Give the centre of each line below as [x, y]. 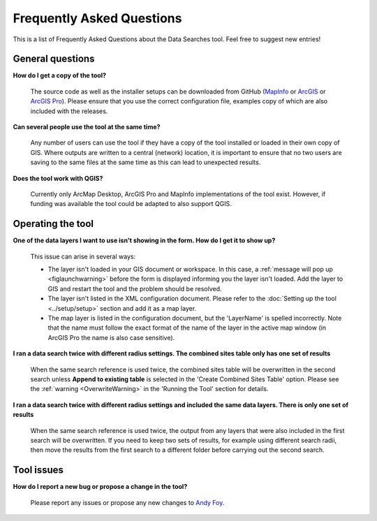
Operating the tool [53, 224]
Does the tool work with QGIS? [58, 178]
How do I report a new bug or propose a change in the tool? [100, 487]
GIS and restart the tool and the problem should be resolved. [135, 288]
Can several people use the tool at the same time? [87, 127]
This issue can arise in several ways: [83, 256]
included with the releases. [69, 111]
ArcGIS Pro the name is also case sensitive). [111, 337]
